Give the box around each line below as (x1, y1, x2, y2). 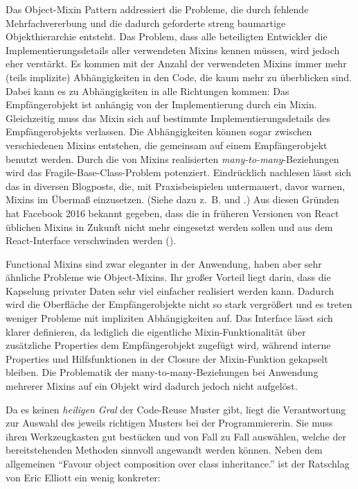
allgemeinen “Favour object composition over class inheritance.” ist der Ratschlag (6, 456, 350, 470)
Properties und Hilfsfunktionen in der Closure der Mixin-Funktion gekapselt (6, 351, 328, 366)
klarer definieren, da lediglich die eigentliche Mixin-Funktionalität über (6, 324, 306, 338)
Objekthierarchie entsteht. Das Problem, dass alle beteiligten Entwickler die (6, 29, 328, 44)
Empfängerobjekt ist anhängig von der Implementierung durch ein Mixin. (6, 97, 317, 112)
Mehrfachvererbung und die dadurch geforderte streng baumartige (6, 15, 286, 30)
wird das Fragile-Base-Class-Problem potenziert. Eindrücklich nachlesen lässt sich (6, 165, 351, 180)
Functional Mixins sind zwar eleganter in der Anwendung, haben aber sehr (6, 256, 322, 271)
